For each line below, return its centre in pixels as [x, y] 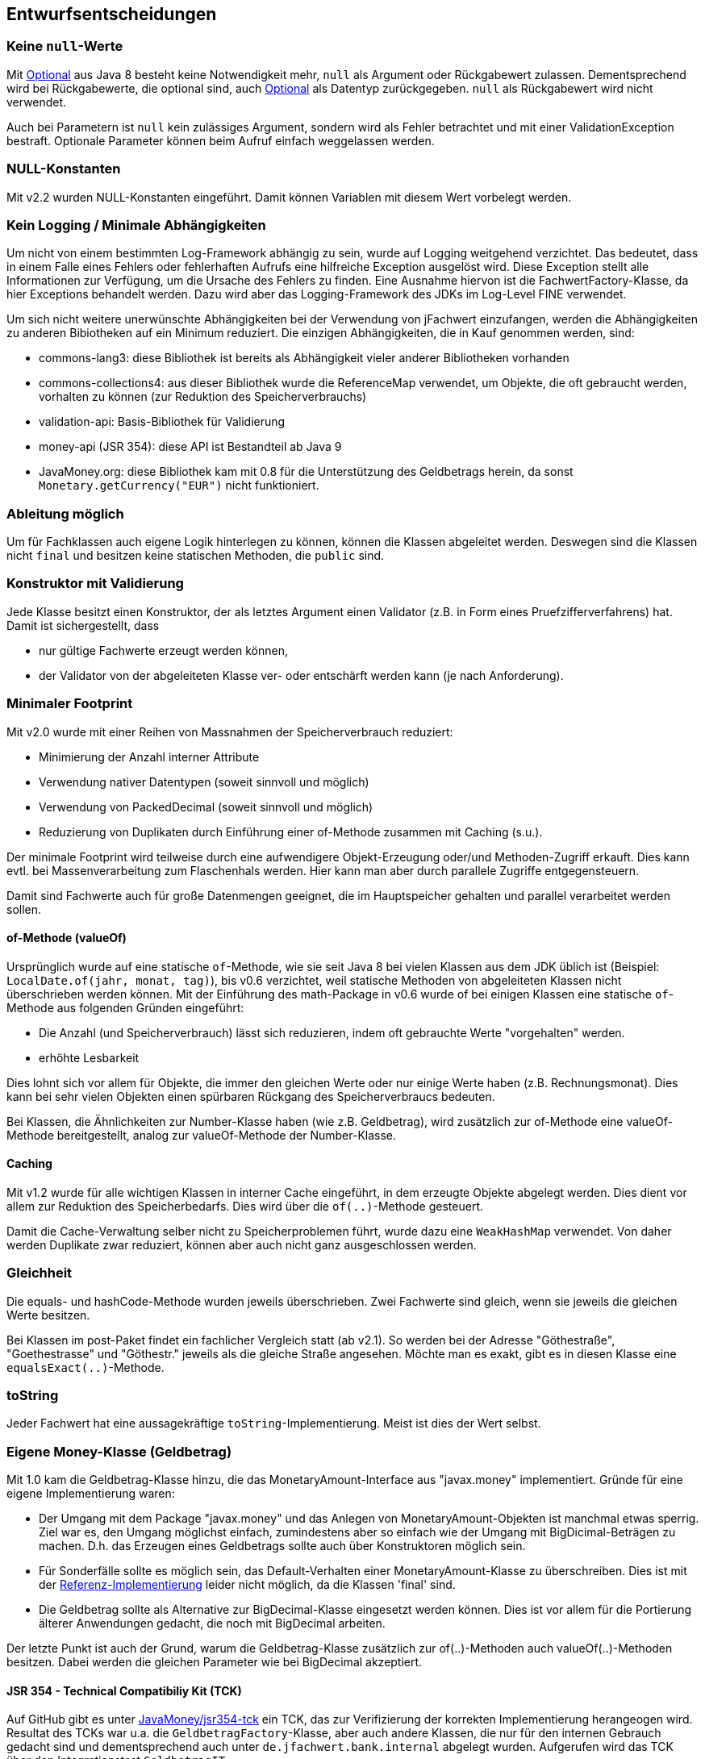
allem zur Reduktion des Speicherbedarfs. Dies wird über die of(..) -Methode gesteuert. [245, 1206]
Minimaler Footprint [70, 704]
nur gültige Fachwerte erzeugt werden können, [163, 650]
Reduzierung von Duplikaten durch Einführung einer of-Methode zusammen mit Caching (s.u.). [291, 832]
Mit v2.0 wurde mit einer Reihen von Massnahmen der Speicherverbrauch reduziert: [230, 732]
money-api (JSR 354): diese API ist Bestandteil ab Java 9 [190, 447]
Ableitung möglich [65, 513]
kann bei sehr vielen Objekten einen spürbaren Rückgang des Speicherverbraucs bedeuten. [251, 1096]
